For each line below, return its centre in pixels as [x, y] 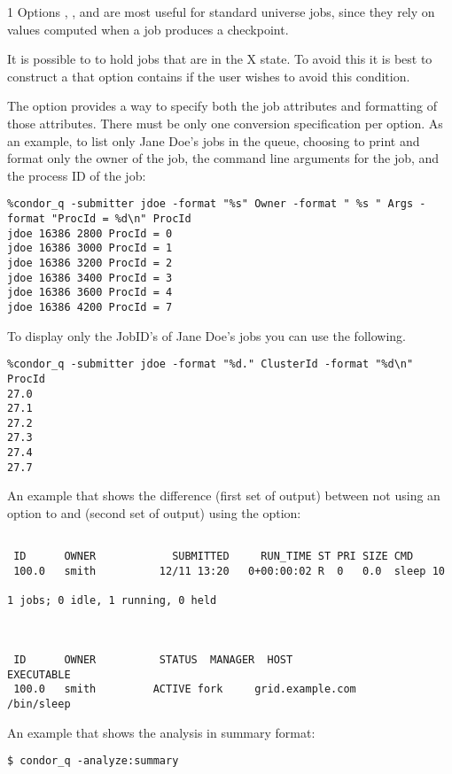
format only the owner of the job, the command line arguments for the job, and [223, 158]
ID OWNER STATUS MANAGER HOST [153, 659]
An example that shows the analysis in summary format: [161, 732]
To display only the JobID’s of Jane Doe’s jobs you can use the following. [207, 335]
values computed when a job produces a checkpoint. [148, 29]
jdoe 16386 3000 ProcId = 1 [90, 248]
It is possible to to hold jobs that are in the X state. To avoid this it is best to [220, 59]
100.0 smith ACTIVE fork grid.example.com [185, 689]
